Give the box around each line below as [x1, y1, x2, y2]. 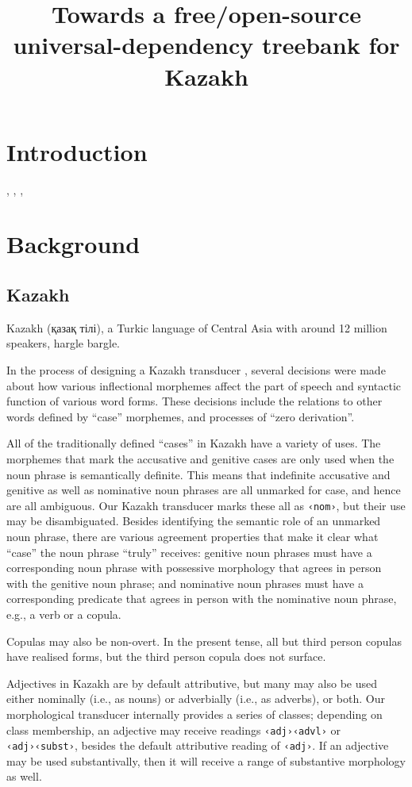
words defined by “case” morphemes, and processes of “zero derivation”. [6, 408, 355, 424]
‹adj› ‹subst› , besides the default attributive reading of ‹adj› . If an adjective [6, 737, 389, 754]
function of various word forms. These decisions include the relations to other [6, 393, 383, 409]
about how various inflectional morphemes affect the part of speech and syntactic [6, 377, 402, 393]
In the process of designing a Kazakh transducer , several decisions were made [6, 362, 386, 378]
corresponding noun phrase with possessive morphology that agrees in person [6, 559, 382, 576]
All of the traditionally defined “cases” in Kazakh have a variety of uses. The [6, 435, 381, 451]
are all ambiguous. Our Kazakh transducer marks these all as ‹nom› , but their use [6, 497, 406, 513]
